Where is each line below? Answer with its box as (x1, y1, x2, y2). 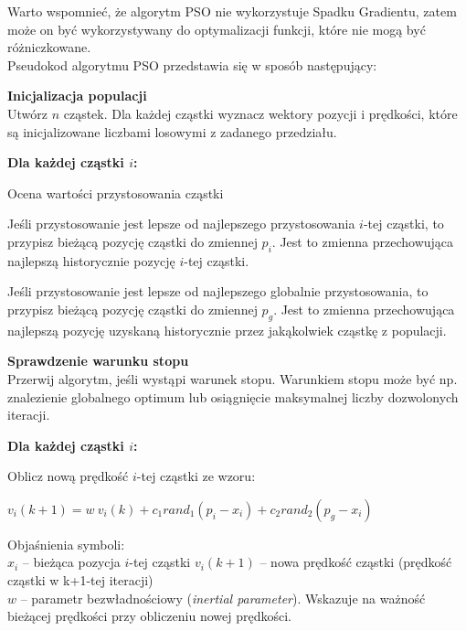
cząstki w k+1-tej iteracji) (7, 571, 154, 590)
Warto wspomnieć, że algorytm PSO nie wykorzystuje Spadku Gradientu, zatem (7, 2, 457, 20)
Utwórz (7, 103, 48, 123)
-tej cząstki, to (363, 214, 444, 233)
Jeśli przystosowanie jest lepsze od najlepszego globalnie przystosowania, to (7, 282, 429, 301)
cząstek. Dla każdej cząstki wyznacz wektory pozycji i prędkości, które (63, 103, 458, 123)
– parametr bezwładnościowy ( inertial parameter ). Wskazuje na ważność (20, 588, 426, 607)
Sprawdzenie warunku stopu (7, 351, 189, 370)
